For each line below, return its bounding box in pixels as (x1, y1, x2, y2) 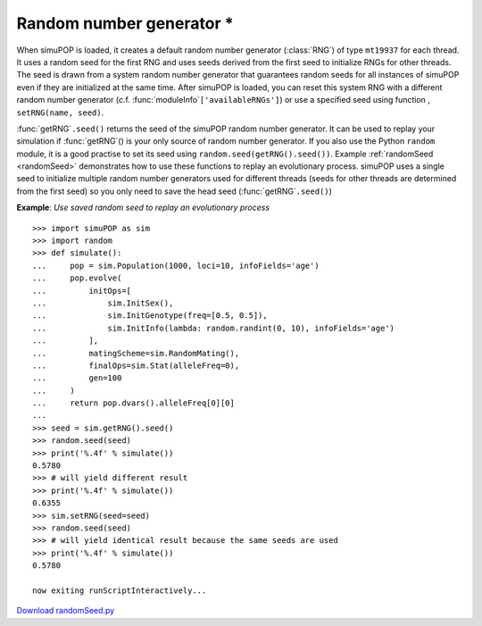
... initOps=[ (32, 286, 132, 296)
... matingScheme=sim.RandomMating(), (32, 348, 240, 358)
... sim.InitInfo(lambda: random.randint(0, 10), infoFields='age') (32, 322, 395, 333)
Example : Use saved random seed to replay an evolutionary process (16, 202, 270, 213)
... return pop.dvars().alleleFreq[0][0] (32, 398, 236, 408)
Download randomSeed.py (16, 605, 115, 616)
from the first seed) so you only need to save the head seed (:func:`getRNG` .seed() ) (16, 186, 332, 196)
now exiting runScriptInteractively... (32, 585, 207, 596)
